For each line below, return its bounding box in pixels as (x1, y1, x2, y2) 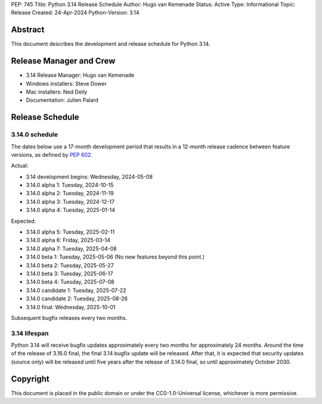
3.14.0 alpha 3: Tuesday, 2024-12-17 (26, 198, 115, 205)
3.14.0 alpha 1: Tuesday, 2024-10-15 (26, 182, 114, 189)
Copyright (11, 374, 50, 384)
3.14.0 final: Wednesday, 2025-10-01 (26, 303, 116, 310)
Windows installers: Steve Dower (26, 80, 107, 87)
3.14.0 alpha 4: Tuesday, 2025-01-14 (26, 206, 116, 214)
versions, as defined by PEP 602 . (11, 151, 92, 158)
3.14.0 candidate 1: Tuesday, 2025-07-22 (26, 287, 126, 294)
